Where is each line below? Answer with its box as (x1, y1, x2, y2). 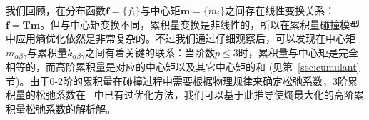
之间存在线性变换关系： (225, 3, 335, 17)
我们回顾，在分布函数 (6, 3, 106, 17)
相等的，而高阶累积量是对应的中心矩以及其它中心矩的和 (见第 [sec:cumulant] (6, 59, 360, 74)
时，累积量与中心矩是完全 (238, 44, 358, 59)
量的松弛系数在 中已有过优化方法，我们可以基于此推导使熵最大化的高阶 (15, 87, 354, 102)
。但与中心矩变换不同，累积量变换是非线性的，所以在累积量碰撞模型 (40, 16, 360, 31)
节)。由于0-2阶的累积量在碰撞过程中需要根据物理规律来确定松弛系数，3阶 (6, 73, 348, 88)
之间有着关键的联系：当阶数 (84, 44, 215, 59)
